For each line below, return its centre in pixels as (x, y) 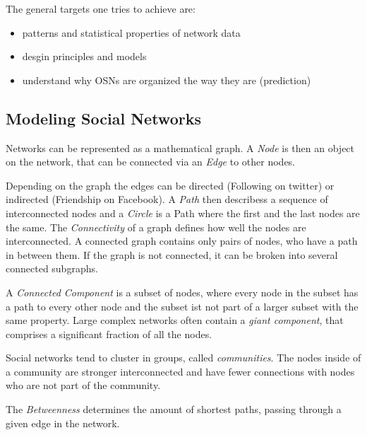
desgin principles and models (84, 56)
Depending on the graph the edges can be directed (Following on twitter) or (170, 185)
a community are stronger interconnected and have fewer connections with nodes (180, 371)
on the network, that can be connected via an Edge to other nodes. (151, 162)
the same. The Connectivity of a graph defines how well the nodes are (156, 227)
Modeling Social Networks (103, 118)
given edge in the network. (63, 423)
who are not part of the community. (83, 385)
